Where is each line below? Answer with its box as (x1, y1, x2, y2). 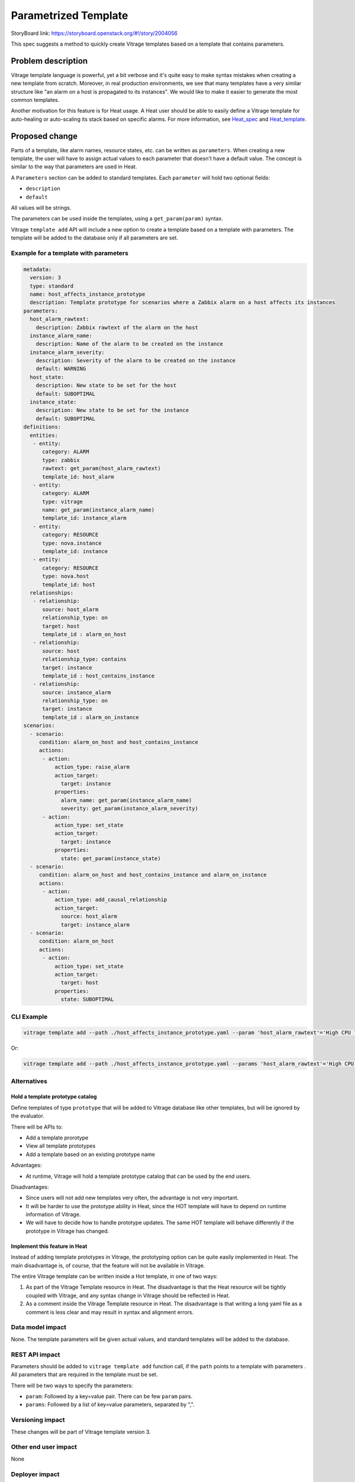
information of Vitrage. (25, 1211, 81, 1218)
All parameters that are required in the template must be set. (11, 1371, 158, 1378)
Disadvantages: (11, 1183, 49, 1190)
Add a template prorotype (25, 1134, 89, 1141)
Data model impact (11, 1323, 67, 1331)
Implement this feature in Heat (11, 1243, 88, 1250)
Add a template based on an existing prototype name (25, 1151, 155, 1158)
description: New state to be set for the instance (35, 407, 189, 414)
